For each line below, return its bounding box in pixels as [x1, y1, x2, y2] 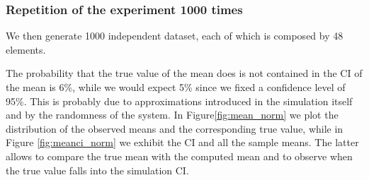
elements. [6, 42, 46, 56]
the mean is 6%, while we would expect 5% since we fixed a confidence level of [6, 80, 346, 94]
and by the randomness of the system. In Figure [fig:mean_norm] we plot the [6, 107, 339, 122]
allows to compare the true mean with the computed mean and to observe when [6, 148, 353, 163]
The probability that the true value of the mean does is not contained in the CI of [6, 66, 363, 80]
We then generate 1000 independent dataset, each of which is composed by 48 [6, 28, 344, 43]
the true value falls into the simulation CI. [6, 162, 189, 177]
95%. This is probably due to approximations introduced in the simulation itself [6, 93, 353, 108]
